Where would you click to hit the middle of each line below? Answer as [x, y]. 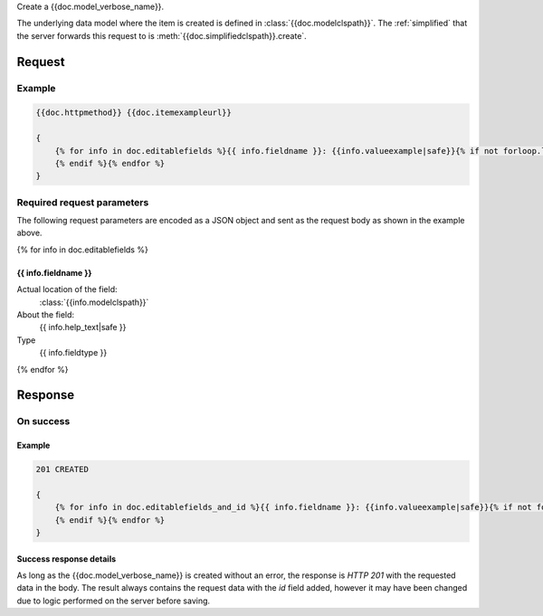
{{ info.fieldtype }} [73, 353]
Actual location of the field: [67, 289]
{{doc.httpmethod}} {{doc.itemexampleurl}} [134, 113]
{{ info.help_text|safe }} [83, 327]
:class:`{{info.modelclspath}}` [94, 302]
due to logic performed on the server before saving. [114, 601]
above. [29, 233]
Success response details [67, 559]
